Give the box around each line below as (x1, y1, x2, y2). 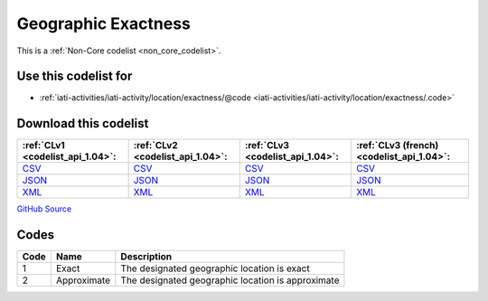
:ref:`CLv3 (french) (355, 139, 439, 152)
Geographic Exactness (16, 14, 192, 33)
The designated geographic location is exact (120, 262, 311, 275)
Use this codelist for (16, 69, 133, 84)
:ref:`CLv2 (133, 139, 178, 152)
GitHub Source (16, 203, 72, 214)
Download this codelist (16, 116, 149, 131)
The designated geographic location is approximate (120, 274, 340, 287)
